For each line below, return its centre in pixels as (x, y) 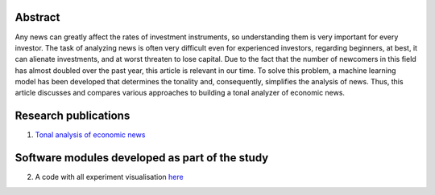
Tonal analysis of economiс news (90, 135)
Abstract (37, 17)
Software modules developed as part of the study (142, 158)
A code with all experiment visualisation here (110, 177)
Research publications (72, 116)
